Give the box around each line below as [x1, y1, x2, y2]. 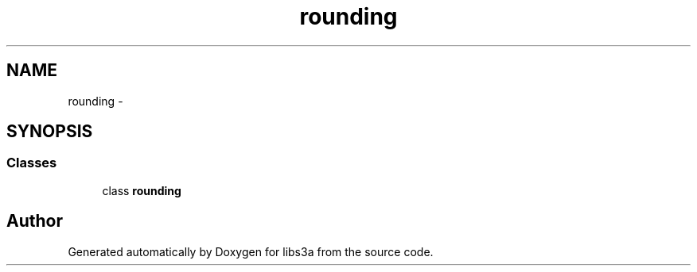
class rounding [102, 183, 181, 197]
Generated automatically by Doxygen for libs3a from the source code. [68, 244, 434, 259]
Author [6, 211, 63, 232]
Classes [6, 155, 57, 171]
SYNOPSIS [6, 121, 93, 142]
